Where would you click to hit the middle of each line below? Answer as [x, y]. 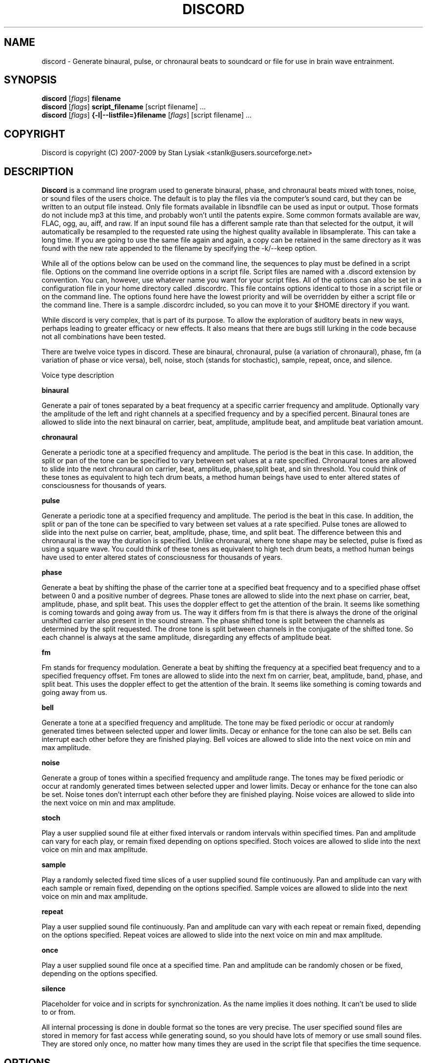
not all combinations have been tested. [104, 337]
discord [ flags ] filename [81, 99]
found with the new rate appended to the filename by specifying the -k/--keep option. [179, 248]
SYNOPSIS [30, 80]
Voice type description [78, 375]
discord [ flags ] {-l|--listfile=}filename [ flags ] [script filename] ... [147, 115]
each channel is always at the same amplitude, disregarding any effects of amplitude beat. [187, 637]
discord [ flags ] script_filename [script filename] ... [124, 107]
